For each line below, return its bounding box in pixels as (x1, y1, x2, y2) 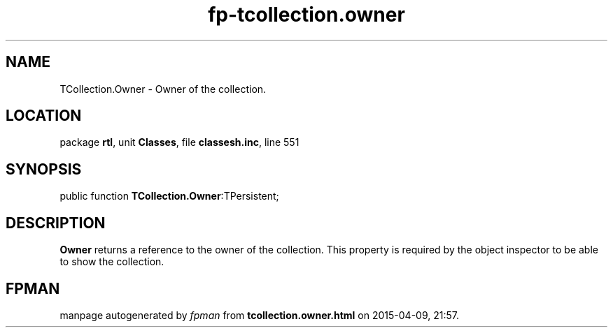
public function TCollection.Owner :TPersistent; (59, 190, 279, 202)
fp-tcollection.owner (208, 3, 405, 27)
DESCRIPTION (6, 214, 106, 232)
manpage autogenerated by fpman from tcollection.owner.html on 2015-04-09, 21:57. (59, 309, 459, 321)
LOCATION (6, 107, 82, 125)
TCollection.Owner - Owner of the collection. (59, 82, 267, 95)
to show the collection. (59, 256, 164, 268)
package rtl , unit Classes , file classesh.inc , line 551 (59, 136, 300, 149)
